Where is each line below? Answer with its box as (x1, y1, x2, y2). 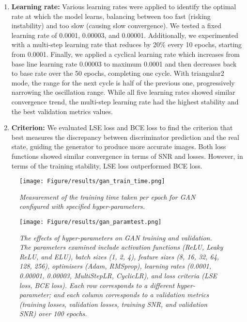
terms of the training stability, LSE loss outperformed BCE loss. (11, 160, 202, 170)
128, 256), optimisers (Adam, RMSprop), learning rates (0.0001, (19, 261, 212, 271)
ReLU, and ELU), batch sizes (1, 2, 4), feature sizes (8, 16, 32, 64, (19, 251, 219, 261)
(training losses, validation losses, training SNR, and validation (19, 299, 208, 309)
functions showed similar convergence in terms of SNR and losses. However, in (11, 151, 243, 161)
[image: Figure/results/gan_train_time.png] (19, 178, 165, 185)
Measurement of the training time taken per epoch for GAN (19, 191, 196, 202)
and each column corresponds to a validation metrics (53, 289, 209, 300)
